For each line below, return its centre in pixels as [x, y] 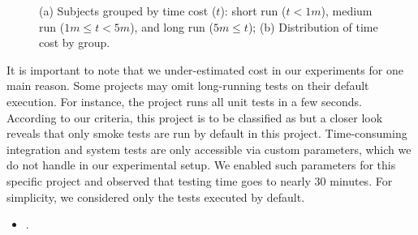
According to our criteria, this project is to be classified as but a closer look [195, 117]
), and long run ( [172, 26]
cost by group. [75, 43]
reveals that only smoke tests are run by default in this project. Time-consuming [207, 133]
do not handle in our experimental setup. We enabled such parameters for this [201, 165]
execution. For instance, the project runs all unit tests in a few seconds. [184, 101]
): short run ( [253, 11]
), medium [347, 11]
